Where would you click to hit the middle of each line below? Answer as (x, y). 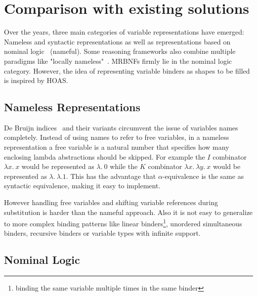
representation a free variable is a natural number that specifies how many (117, 147)
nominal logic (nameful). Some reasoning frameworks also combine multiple (120, 51)
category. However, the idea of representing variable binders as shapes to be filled (127, 70)
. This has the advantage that (111, 176)
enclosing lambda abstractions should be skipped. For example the (105, 156)
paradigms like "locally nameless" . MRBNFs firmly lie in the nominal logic (118, 61)
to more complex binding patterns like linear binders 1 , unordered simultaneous (123, 223)
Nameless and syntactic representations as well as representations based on (117, 41)
